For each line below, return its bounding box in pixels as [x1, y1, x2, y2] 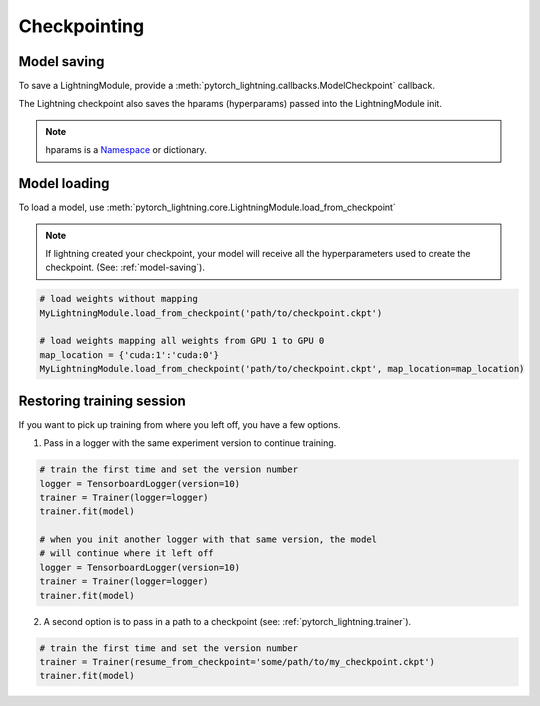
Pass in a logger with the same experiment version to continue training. [43, 437, 337, 449]
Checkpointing [18, 15, 145, 37]
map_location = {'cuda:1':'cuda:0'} [39, 349, 220, 360]
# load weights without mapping [39, 293, 199, 305]
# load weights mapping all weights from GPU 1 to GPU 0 [39, 335, 325, 347]
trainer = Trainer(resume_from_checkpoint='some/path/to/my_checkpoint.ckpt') [39, 656, 435, 667]
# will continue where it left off [39, 548, 214, 559]
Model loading [18, 175, 110, 192]
